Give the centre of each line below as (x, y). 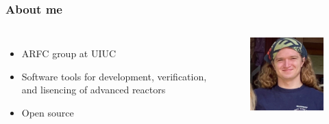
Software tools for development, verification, (114, 76)
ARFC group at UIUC (69, 53)
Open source (48, 112)
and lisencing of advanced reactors (94, 90)
